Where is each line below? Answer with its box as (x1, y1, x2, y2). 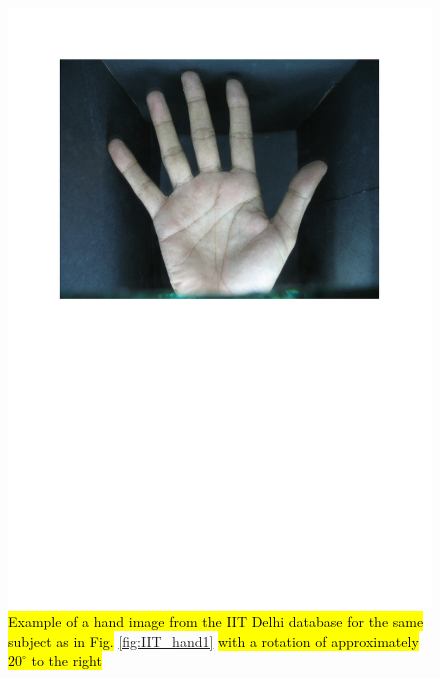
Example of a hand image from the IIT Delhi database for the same (8, 611, 424, 632)
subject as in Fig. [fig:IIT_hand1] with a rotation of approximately (8, 630, 419, 651)
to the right (31, 650, 102, 671)
